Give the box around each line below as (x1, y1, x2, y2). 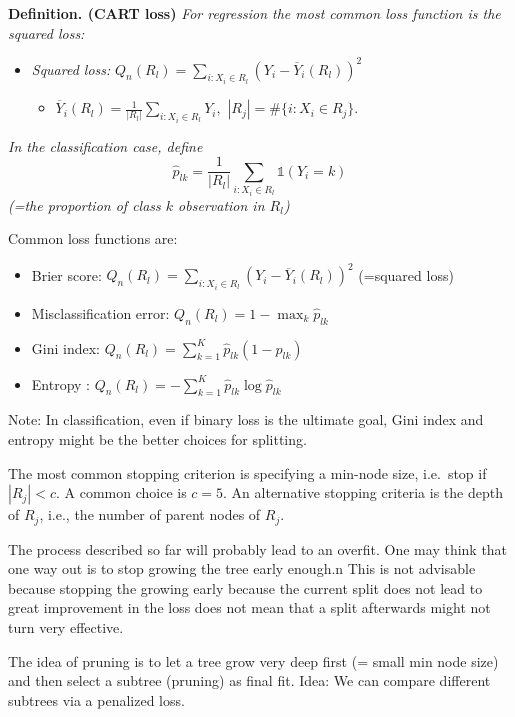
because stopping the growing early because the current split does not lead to (8, 577, 483, 598)
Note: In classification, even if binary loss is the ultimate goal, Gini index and (8, 409, 484, 430)
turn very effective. (8, 616, 124, 637)
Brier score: (31, 264, 102, 285)
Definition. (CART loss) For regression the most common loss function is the (8, 3, 501, 23)
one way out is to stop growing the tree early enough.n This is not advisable (8, 558, 476, 579)
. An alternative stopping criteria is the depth (223, 482, 503, 503)
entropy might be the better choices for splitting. (8, 428, 307, 449)
